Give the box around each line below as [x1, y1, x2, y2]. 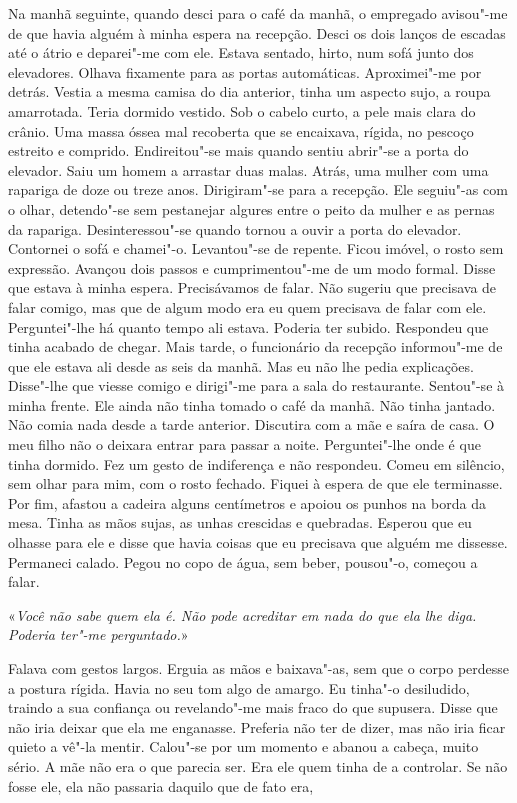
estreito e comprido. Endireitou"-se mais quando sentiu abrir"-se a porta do [8, 140, 469, 161]
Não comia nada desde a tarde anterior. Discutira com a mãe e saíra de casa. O [8, 414, 495, 435]
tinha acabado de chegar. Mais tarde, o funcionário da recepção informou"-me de [8, 336, 503, 357]
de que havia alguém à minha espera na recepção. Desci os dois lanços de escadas [8, 22, 506, 43]
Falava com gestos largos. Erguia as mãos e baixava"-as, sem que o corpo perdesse [8, 658, 510, 678]
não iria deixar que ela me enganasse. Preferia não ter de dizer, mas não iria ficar [8, 716, 506, 737]
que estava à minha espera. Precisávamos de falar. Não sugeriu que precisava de [8, 277, 497, 298]
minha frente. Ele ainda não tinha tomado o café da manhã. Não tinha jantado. [8, 394, 496, 415]
